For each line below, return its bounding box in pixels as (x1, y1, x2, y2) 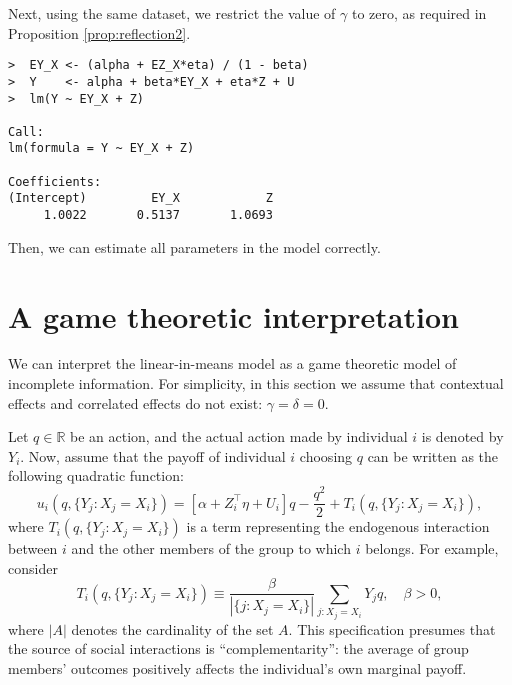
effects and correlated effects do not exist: (8, 392, 263, 413)
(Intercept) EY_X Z (8, 191, 273, 206)
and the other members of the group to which (71, 538, 351, 559)
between (8, 538, 58, 559)
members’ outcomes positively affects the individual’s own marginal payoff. (8, 657, 467, 678)
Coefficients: (8, 174, 102, 189)
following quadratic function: (8, 465, 184, 486)
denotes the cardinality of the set (71, 618, 274, 639)
